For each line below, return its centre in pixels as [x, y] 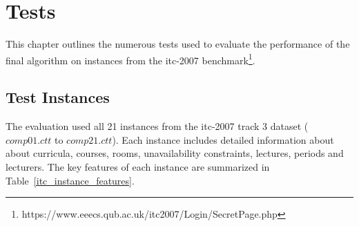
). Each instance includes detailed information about [223, 139]
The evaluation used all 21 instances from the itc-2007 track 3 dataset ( [157, 126]
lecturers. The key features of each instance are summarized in [138, 166]
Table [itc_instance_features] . [70, 180]
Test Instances [58, 97]
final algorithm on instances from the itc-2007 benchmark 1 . [130, 59]
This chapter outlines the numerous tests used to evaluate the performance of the [178, 44]
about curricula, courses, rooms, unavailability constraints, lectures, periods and [175, 153]
